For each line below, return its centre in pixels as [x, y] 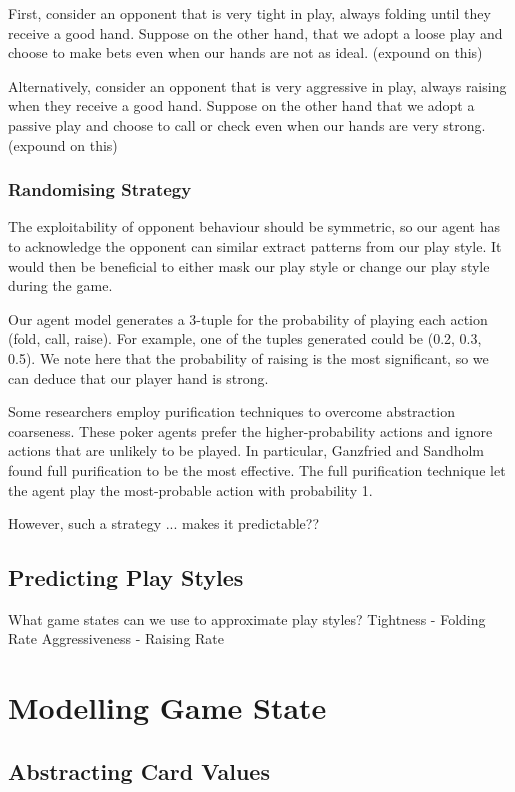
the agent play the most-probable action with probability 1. [190, 489]
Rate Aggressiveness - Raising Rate [116, 638]
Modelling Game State [167, 707]
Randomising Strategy [100, 189]
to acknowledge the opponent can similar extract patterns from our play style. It [255, 245]
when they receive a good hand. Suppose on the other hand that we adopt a [241, 105]
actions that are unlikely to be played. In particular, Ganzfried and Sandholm [246, 450]
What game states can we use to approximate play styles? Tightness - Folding [247, 618]
